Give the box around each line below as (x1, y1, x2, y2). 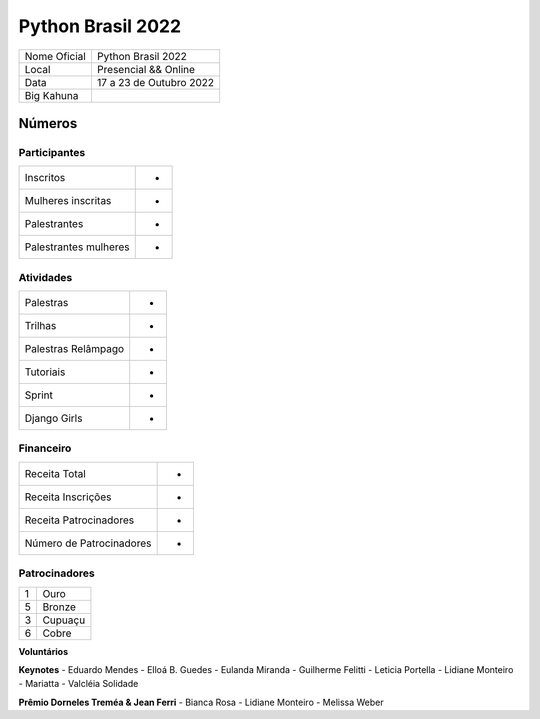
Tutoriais (24, 365, 66, 379)
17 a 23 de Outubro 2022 (96, 75, 215, 89)
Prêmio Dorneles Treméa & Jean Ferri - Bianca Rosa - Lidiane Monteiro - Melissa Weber (18, 696, 384, 708)
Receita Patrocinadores (24, 513, 135, 527)
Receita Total (24, 466, 87, 480)
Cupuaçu (42, 613, 86, 627)
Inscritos (24, 171, 66, 185)
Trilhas (24, 319, 57, 333)
